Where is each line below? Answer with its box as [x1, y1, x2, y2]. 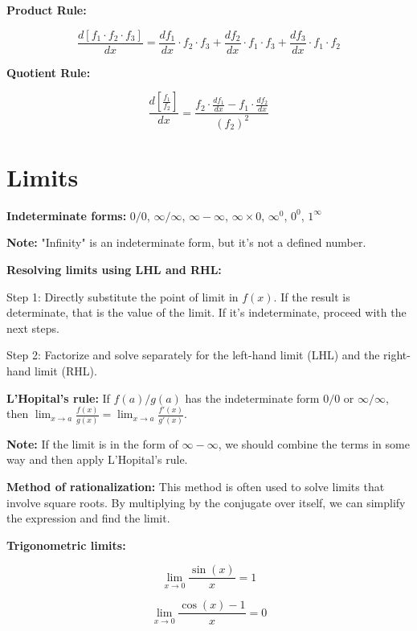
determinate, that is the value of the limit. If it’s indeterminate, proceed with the [6, 304, 407, 321]
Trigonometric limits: [6, 536, 126, 553]
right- [383, 346, 411, 363]
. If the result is [273, 288, 350, 305]
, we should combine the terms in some [218, 435, 410, 452]
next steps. [6, 319, 59, 336]
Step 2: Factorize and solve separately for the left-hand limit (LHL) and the [6, 346, 380, 363]
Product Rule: [6, 2, 87, 18]
